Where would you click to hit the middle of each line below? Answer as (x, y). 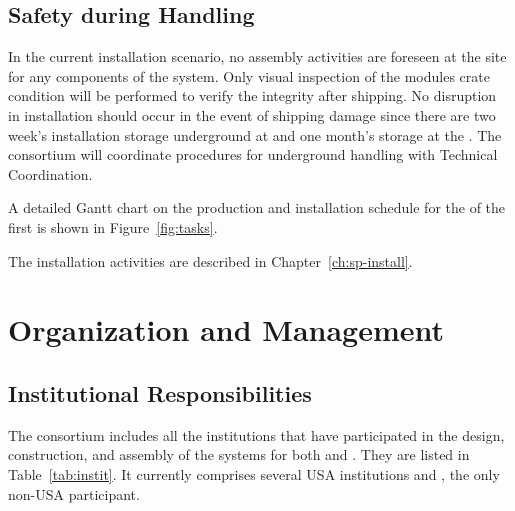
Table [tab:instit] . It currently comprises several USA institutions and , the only (254, 473)
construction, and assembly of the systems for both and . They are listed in (239, 454)
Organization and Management (226, 329)
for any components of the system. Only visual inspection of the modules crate (249, 75)
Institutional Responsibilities (160, 392)
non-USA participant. (74, 493)
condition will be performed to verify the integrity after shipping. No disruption (252, 95)
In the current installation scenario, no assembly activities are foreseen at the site (257, 56)
